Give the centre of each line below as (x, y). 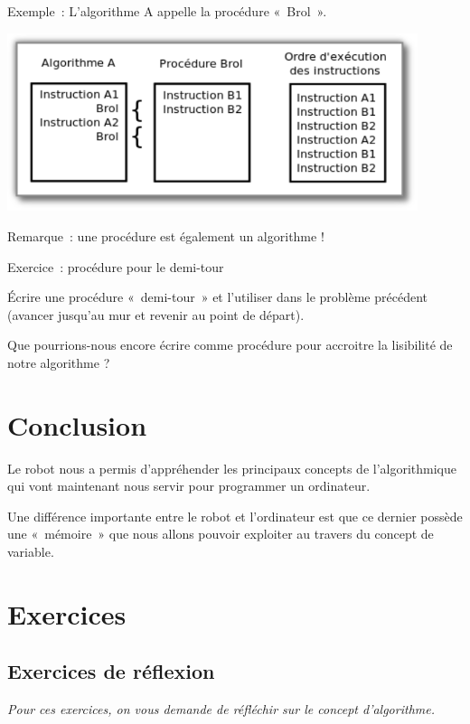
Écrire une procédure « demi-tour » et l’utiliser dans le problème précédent (218, 297)
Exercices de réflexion (111, 671)
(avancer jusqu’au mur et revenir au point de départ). (156, 314)
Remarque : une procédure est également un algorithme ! (166, 235)
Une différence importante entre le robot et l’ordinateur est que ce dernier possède (235, 516)
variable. (31, 551)
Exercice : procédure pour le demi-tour (116, 266)
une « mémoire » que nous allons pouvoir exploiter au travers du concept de (221, 534)
